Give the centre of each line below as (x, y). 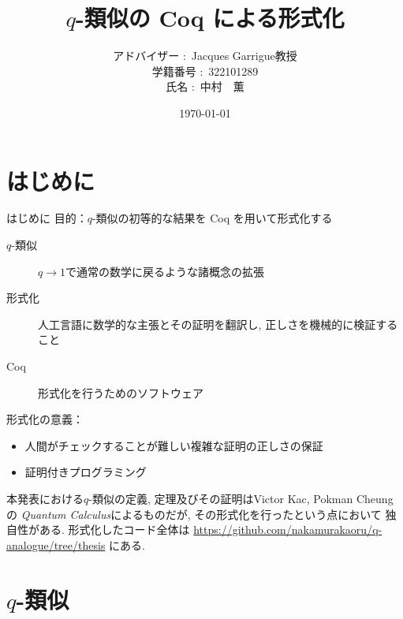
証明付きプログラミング (86, 472)
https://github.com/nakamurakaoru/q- (288, 530)
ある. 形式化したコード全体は (114, 530)
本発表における (45, 498)
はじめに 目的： (47, 218)
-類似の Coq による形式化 (210, 18)
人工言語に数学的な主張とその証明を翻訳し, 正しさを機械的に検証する (218, 324)
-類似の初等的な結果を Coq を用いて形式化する (212, 218)
